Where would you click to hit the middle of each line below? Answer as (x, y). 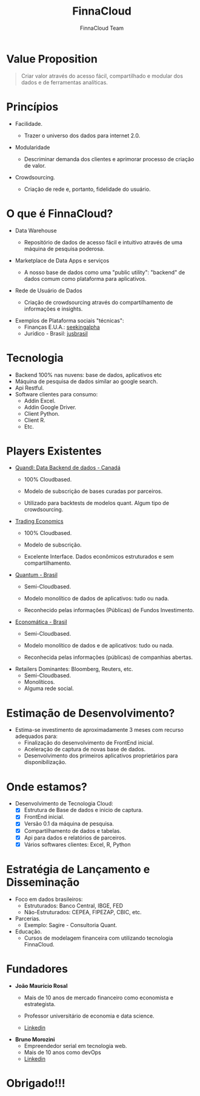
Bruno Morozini (35, 1039)
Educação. (28, 931)
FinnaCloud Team (102, 28)
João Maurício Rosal (41, 985)
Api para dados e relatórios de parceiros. (75, 838)
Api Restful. (29, 388)
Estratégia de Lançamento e (78, 869)
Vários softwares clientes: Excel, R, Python (77, 844)
